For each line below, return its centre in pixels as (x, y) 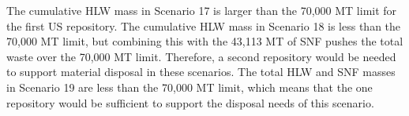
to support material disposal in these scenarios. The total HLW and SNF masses (201, 72)
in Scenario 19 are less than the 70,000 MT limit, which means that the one (189, 87)
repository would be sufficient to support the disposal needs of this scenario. (190, 102)
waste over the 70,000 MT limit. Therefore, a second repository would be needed (201, 56)
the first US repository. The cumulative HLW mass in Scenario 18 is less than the (204, 25)
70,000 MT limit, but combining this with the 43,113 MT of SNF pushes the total (205, 41)
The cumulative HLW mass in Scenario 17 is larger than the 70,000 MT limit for (202, 10)
